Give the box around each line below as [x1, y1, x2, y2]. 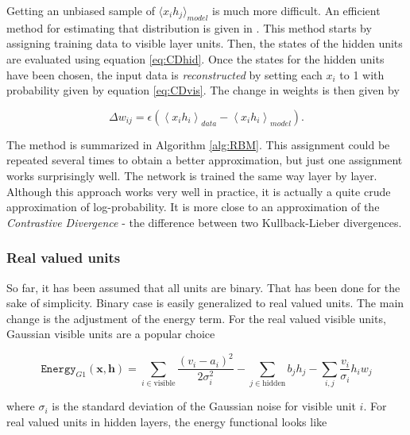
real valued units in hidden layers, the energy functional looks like [6, 413, 327, 429]
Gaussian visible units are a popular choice [6, 325, 215, 342]
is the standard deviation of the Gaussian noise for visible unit [52, 398, 356, 414]
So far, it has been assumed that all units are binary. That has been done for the [6, 279, 400, 295]
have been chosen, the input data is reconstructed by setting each [6, 66, 323, 83]
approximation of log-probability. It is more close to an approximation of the [6, 198, 380, 215]
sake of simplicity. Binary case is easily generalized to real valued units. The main [6, 294, 404, 311]
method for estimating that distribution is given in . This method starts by [6, 19, 372, 36]
